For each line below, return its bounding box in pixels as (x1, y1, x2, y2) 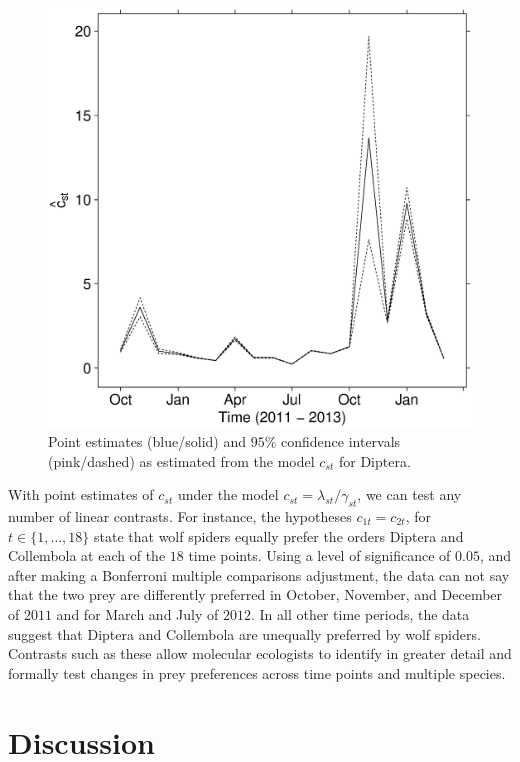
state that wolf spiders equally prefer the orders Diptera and (94, 525, 464, 546)
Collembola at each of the (8, 545, 166, 566)
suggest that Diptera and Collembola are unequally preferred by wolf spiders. (8, 623, 481, 644)
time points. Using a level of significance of (188, 545, 451, 566)
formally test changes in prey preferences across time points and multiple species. (8, 662, 506, 683)
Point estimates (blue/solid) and (48, 431, 246, 452)
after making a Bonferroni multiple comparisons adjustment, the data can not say (8, 564, 510, 585)
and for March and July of (56, 603, 219, 624)
